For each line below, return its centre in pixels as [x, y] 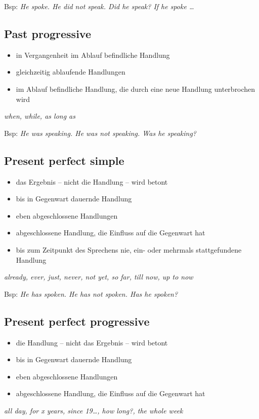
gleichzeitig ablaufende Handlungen [71, 72]
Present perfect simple [64, 160]
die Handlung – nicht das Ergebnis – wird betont [92, 342]
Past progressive [48, 33]
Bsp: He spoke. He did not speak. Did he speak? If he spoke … [99, 6]
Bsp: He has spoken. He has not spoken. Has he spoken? [91, 293]
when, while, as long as [40, 116]
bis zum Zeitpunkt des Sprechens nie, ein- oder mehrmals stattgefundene [129, 249]
